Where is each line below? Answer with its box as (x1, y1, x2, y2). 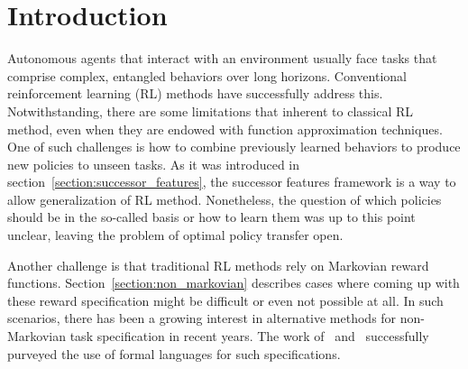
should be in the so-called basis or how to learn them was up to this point (7, 208, 416, 226)
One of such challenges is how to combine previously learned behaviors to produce (7, 137, 461, 156)
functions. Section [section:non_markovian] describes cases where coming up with (7, 273, 460, 292)
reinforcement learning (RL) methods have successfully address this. (7, 84, 383, 103)
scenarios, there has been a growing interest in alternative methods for (7, 309, 397, 327)
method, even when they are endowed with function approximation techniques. (7, 119, 443, 138)
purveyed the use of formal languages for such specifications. (7, 344, 341, 363)
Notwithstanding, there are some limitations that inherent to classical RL (7, 101, 414, 120)
